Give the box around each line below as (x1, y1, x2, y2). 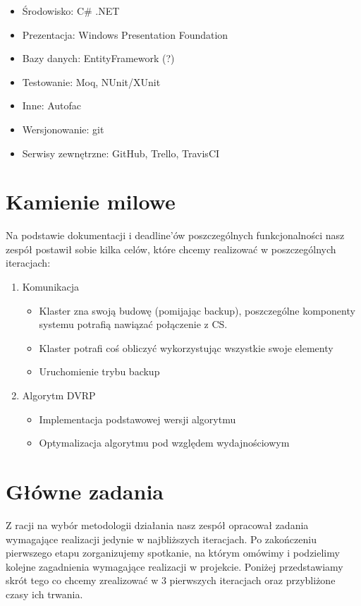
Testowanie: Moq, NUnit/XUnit (22, 74, 161, 89)
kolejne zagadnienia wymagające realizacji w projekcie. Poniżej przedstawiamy (6, 559, 343, 574)
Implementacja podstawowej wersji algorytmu (39, 411, 236, 426)
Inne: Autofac (22, 98, 82, 113)
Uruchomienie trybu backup (39, 364, 160, 379)
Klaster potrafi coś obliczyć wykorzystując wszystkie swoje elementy (39, 340, 334, 355)
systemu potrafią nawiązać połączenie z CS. (39, 317, 228, 332)
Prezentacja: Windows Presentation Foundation (22, 27, 228, 42)
